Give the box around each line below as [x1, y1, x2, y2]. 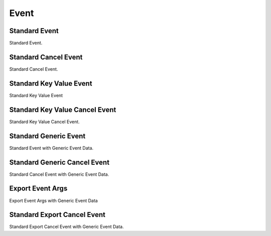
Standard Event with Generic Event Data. [9, 145, 94, 151]
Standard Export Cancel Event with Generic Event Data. [9, 223, 124, 230]
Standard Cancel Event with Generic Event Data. [9, 171, 109, 177]
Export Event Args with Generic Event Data [9, 197, 98, 203]
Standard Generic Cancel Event [9, 158, 110, 166]
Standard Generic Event [9, 132, 86, 140]
